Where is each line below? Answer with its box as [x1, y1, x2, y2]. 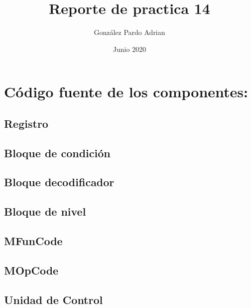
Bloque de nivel [4, 204, 86, 219]
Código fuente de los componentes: [4, 81, 249, 102]
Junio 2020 [113, 43, 146, 54]
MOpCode [4, 262, 59, 278]
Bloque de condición [4, 145, 111, 160]
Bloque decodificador [4, 174, 115, 190]
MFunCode [4, 233, 63, 249]
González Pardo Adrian [94, 27, 165, 37]
